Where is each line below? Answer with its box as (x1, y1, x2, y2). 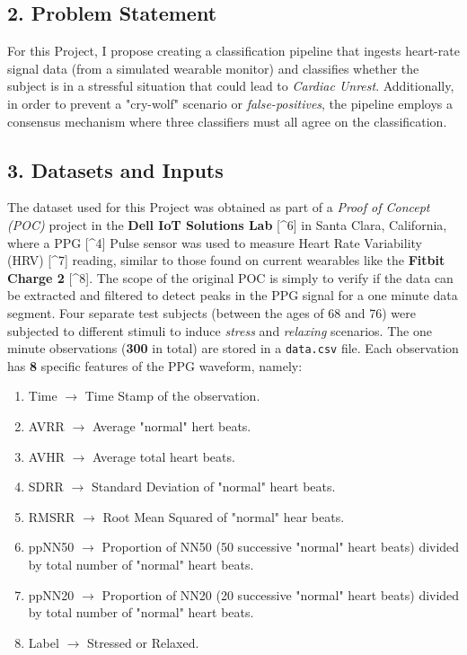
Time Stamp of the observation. (84, 386, 260, 405)
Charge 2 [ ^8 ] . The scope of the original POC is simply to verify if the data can (7, 268, 454, 287)
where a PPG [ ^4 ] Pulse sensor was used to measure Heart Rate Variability (7, 233, 422, 252)
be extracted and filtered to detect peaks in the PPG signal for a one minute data (7, 286, 458, 305)
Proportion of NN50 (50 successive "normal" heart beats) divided (101, 537, 460, 556)
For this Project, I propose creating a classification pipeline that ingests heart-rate (7, 41, 460, 60)
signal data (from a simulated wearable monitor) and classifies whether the (7, 58, 419, 77)
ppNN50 (28, 537, 75, 556)
